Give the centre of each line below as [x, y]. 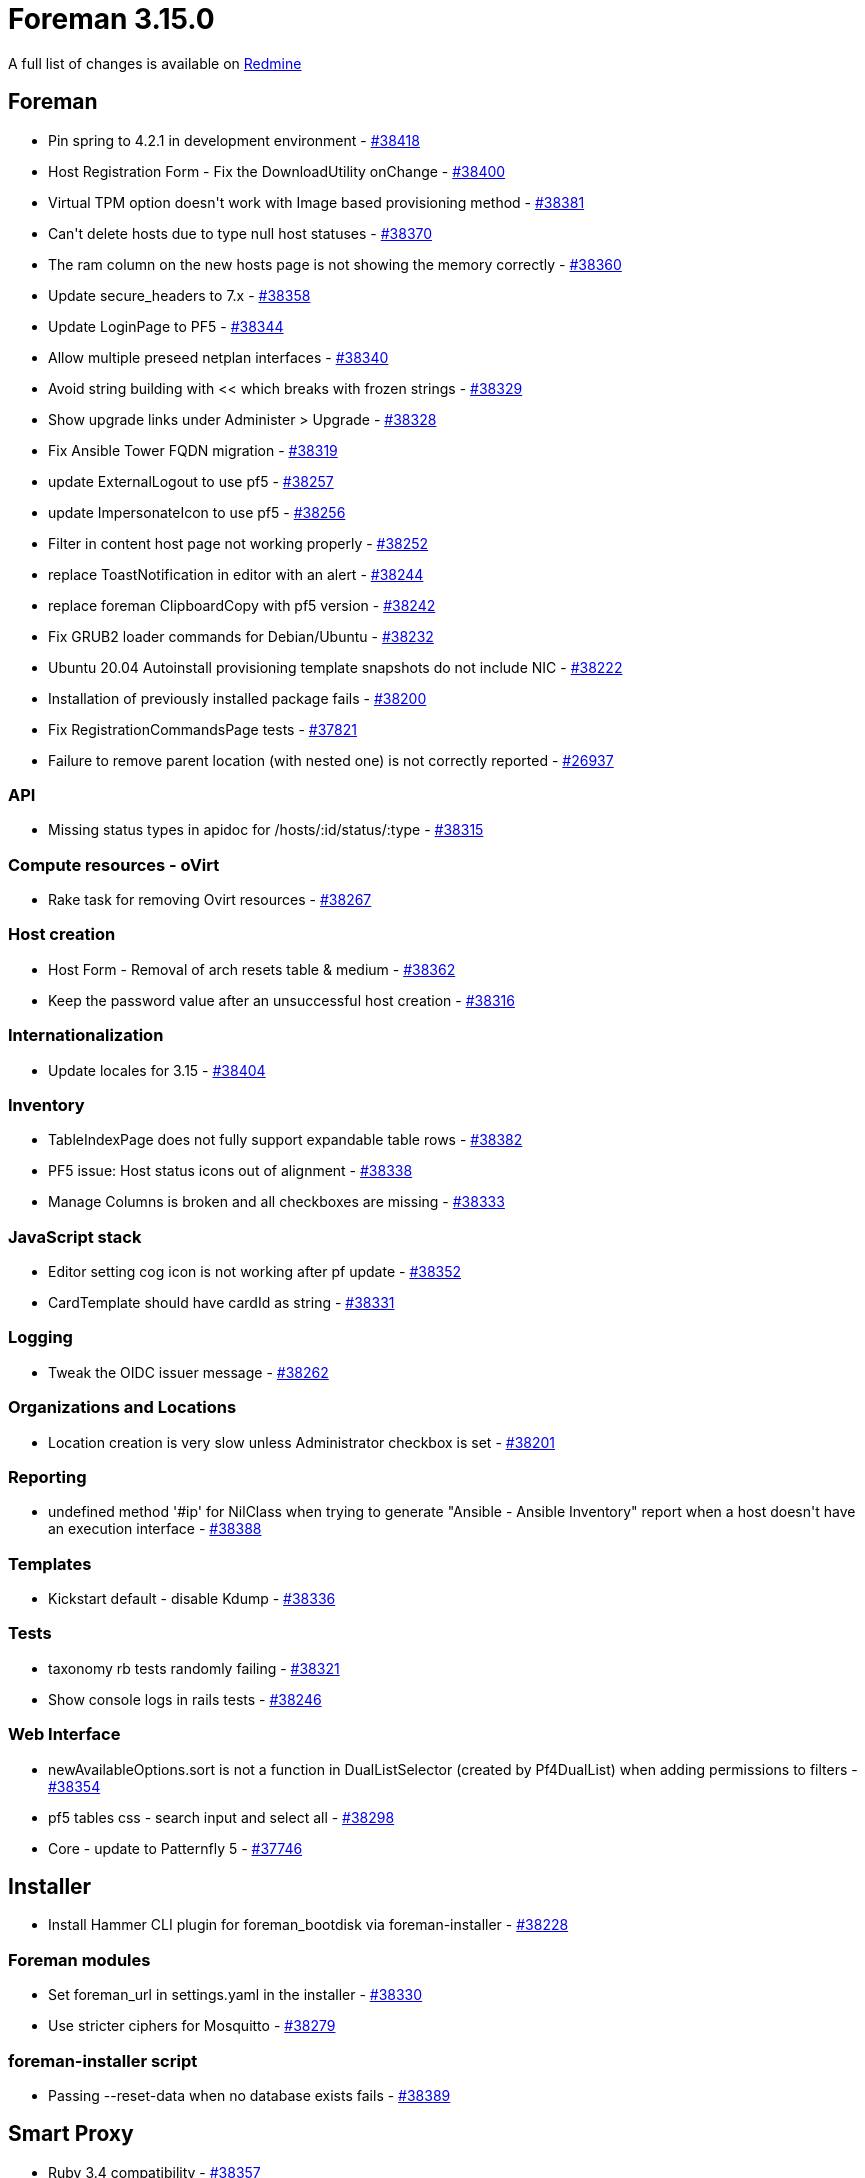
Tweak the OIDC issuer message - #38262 [188, 1372]
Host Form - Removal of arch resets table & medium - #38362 [252, 969]
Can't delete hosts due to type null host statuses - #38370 [240, 233]
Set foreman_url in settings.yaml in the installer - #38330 [235, 1995]
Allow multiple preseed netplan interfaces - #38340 [218, 357]
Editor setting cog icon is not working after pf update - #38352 [255, 1272]
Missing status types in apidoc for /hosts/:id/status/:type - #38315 [266, 830]
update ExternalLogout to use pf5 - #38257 [191, 481]
